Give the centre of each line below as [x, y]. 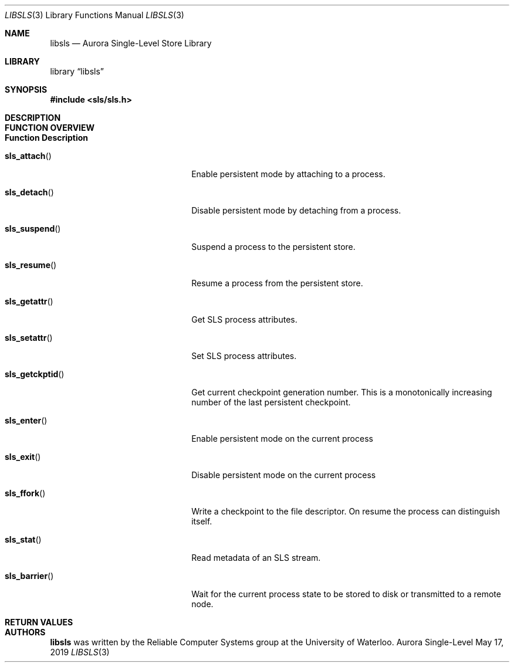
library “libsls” [77, 71]
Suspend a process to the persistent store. [273, 247]
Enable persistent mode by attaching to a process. [288, 174]
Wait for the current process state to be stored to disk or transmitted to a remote [346, 594]
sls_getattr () [29, 301]
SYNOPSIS [26, 89]
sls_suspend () [33, 228]
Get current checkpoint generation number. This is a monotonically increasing [342, 392]
